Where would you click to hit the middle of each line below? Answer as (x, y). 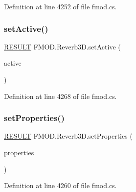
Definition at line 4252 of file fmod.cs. (60, 6)
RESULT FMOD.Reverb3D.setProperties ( (68, 136)
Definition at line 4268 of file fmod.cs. (60, 96)
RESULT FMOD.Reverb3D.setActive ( (62, 46)
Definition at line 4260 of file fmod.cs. (60, 185)
